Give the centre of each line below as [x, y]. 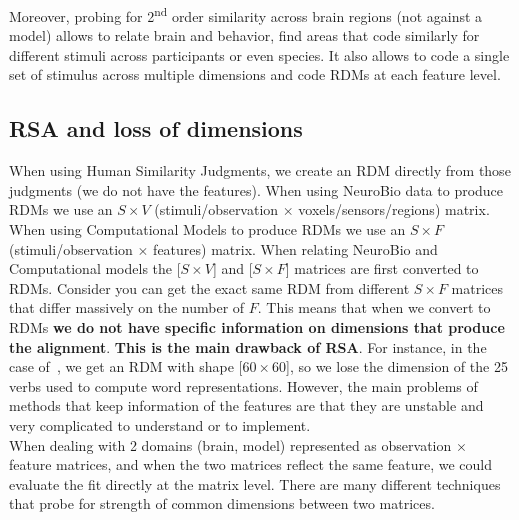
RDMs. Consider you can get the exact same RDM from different [209, 287]
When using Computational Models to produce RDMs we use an [207, 229]
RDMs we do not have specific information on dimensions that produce [257, 326]
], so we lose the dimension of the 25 [397, 366]
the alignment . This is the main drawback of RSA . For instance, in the [248, 346]
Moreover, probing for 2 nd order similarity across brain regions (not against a [246, 14]
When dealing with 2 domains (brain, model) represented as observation [230, 444]
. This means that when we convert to [374, 307]
